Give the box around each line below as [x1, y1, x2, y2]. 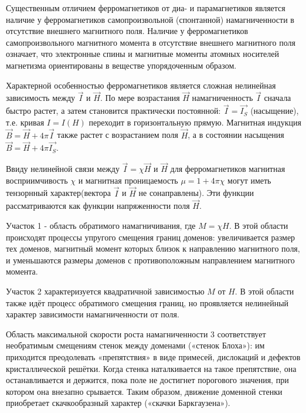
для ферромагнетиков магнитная [170, 163, 285, 175]
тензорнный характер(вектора [6, 187, 111, 199]
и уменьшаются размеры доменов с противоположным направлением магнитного [6, 253, 295, 266]
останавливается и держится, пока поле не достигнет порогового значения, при [6, 374, 289, 386]
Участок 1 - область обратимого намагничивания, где [6, 219, 196, 232]
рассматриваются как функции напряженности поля [6, 199, 190, 212]
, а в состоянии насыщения [188, 128, 284, 141]
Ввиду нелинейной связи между [6, 163, 120, 175]
